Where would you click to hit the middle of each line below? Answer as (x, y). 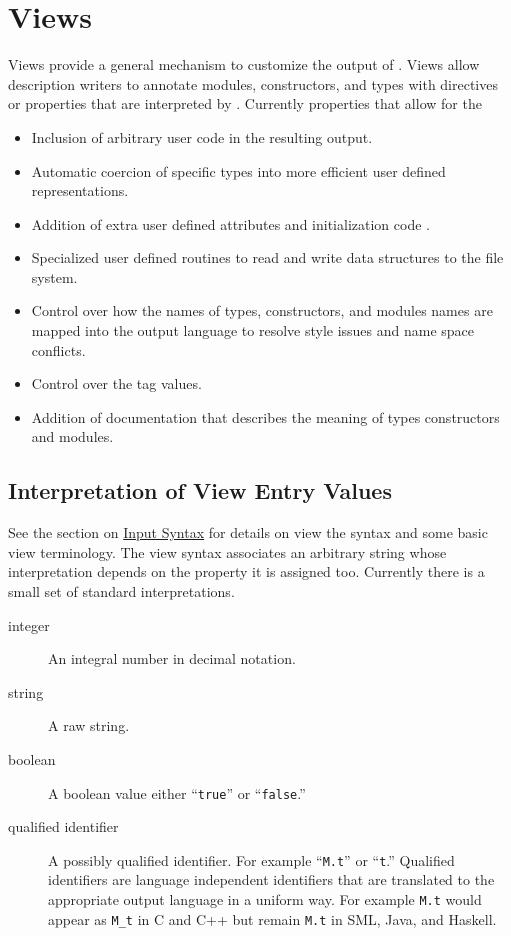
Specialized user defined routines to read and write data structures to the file (267, 257)
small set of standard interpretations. (121, 591)
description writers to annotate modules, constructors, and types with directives (253, 83)
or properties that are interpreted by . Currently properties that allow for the (245, 103)
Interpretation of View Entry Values (200, 490)
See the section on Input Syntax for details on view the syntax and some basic (248, 532)
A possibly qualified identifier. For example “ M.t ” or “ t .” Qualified (251, 859)
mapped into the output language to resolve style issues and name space (253, 330)
